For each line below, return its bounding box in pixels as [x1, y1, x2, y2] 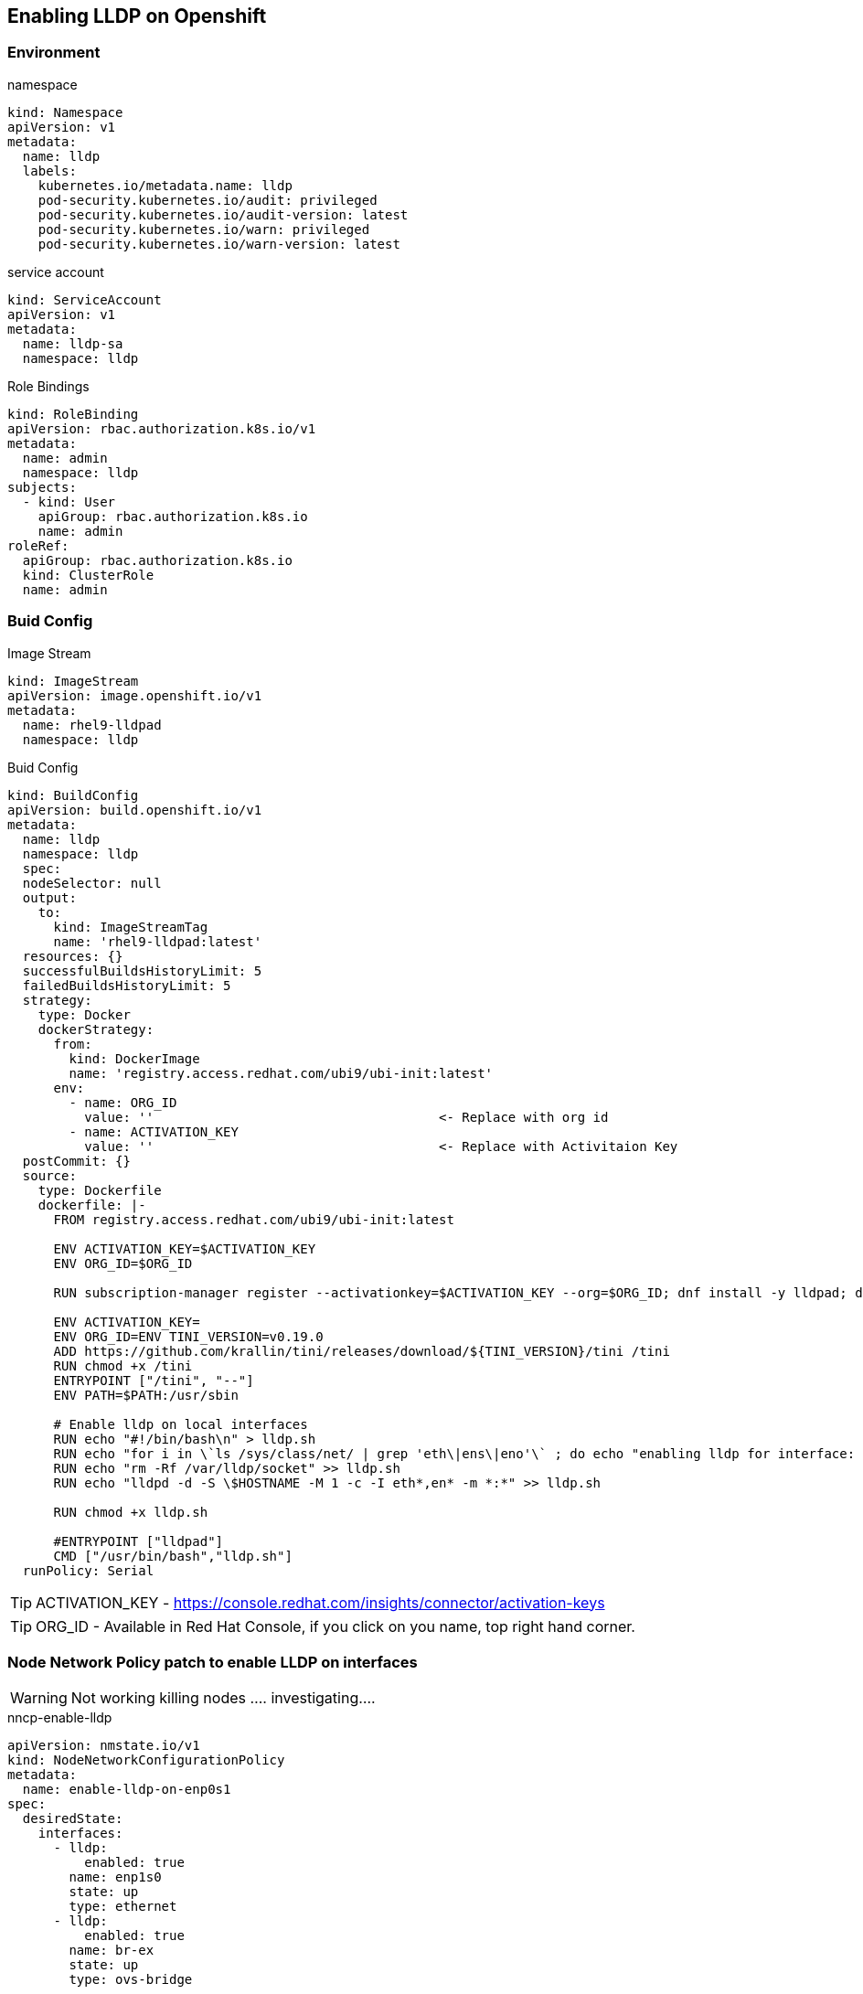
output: [22, 890, 77, 905]
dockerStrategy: [37, 1021, 154, 1037]
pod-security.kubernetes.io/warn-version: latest [37, 236, 400, 251]
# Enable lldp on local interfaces [53, 1416, 308, 1432]
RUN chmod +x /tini [53, 1358, 193, 1373]
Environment [7, 43, 101, 62]
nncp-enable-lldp [7, 1710, 112, 1726]
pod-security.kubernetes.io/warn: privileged [37, 221, 370, 237]
